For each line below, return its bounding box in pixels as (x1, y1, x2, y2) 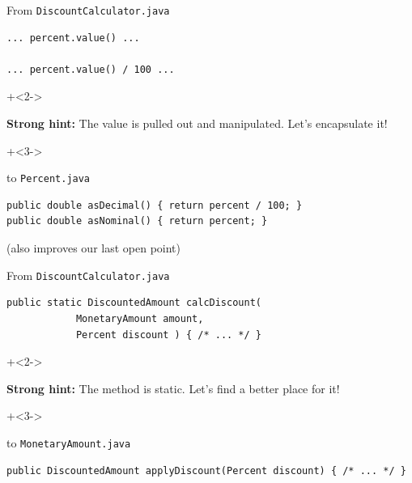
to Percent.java (6, 169, 91, 186)
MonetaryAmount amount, (75, 312, 204, 324)
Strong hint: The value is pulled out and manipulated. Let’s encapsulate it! (6, 115, 388, 132)
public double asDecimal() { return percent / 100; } (6, 199, 303, 211)
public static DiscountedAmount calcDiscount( (6, 297, 261, 309)
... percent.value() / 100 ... (6, 63, 175, 75)
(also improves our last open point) (6, 239, 181, 256)
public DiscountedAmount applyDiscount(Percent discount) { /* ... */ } (6, 464, 406, 477)
